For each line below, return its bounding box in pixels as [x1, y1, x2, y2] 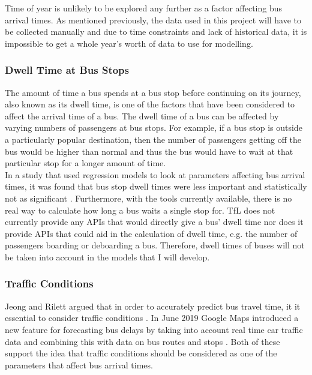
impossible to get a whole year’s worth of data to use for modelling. [5, 37, 253, 49]
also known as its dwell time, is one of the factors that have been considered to [5, 98, 295, 110]
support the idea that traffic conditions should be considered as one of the [5, 347, 277, 359]
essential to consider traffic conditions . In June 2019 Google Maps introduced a [5, 311, 299, 324]
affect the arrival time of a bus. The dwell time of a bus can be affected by [5, 109, 279, 122]
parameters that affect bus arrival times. [5, 358, 153, 371]
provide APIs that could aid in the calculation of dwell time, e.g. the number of [5, 227, 298, 239]
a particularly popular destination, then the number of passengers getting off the [5, 133, 302, 145]
